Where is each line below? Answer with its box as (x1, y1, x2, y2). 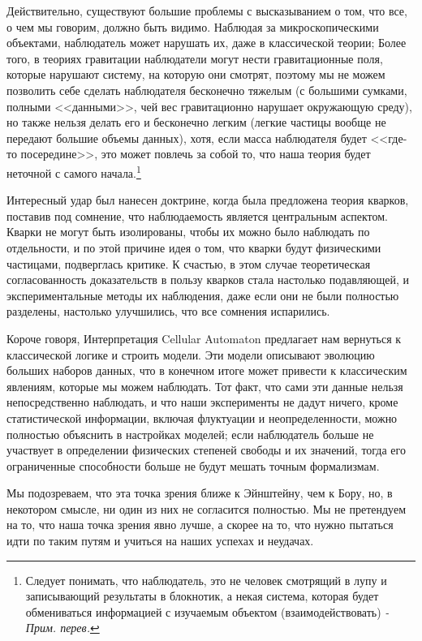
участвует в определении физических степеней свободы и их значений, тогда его (6, 441, 406, 458)
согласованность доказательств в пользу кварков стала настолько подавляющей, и (6, 271, 410, 288)
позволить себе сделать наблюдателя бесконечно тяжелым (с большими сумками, (6, 81, 407, 98)
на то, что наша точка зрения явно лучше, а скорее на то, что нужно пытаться (6, 516, 394, 533)
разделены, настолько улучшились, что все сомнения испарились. (6, 303, 330, 320)
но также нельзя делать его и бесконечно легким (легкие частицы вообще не (6, 114, 386, 131)
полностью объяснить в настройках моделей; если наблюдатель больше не (6, 425, 374, 442)
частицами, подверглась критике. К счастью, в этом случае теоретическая (6, 255, 371, 272)
